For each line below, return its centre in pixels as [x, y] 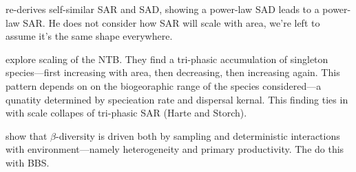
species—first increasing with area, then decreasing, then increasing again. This [173, 72]
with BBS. [28, 162]
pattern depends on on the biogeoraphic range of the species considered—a [164, 85]
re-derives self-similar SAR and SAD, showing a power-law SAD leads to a [163, 9]
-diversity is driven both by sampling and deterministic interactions [198, 135]
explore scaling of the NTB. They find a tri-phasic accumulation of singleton [167, 59]
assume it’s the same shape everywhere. [89, 36]
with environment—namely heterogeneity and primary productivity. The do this [175, 149]
